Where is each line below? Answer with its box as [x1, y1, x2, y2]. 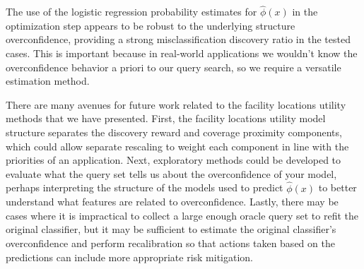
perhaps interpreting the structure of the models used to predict [6, 180, 283, 195]
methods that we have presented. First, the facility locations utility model [6, 111, 326, 126]
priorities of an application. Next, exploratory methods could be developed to [6, 153, 341, 167]
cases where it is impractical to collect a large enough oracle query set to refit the [6, 208, 359, 222]
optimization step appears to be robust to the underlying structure [6, 18, 295, 32]
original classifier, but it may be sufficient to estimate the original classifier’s [6, 222, 336, 237]
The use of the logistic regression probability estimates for [6, 4, 257, 19]
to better [318, 180, 357, 195]
